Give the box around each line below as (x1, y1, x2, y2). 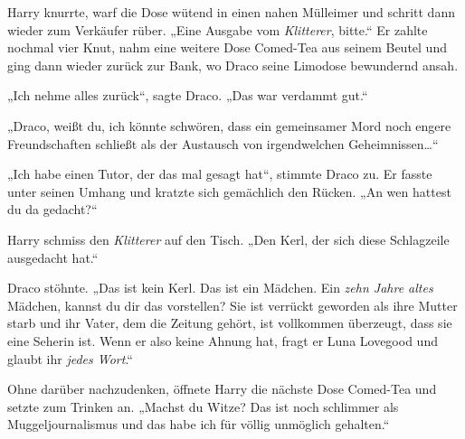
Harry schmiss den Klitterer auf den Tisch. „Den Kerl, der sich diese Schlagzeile (7, 229, 450, 248)
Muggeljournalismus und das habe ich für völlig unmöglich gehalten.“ (7, 415, 390, 434)
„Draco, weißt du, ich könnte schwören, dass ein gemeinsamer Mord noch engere (7, 116, 451, 135)
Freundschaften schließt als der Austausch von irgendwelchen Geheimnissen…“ (7, 134, 439, 153)
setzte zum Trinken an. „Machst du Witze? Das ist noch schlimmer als (7, 397, 399, 416)
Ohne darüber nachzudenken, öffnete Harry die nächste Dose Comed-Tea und (7, 379, 437, 398)
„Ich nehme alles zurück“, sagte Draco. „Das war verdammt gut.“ (7, 86, 368, 105)
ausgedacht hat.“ (7, 248, 99, 266)
